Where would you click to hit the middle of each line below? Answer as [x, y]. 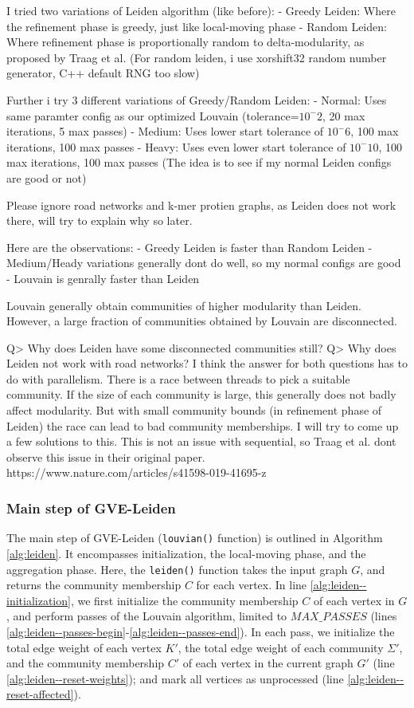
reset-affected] [40, 694]
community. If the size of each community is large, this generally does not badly [201, 394]
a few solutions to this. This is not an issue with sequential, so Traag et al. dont [201, 441]
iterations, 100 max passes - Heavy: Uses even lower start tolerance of [176, 146]
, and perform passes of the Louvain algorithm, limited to [147, 616]
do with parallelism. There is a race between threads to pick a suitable [178, 378]
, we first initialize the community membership [184, 600]
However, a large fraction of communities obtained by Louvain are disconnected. [202, 321]
